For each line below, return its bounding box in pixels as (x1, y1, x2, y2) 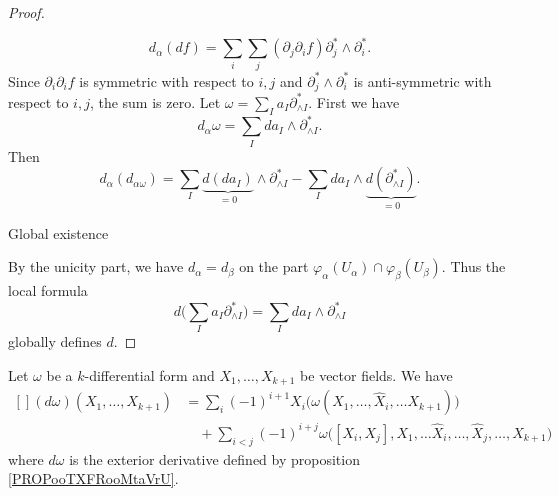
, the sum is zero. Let (89, 91, 221, 112)
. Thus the (441, 256, 506, 277)
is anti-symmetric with (353, 70, 492, 91)
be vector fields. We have (300, 364, 453, 385)
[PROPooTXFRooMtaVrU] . (8, 468, 179, 489)
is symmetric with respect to (79, 70, 254, 91)
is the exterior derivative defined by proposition (69, 448, 360, 469)
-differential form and (84, 364, 215, 385)
